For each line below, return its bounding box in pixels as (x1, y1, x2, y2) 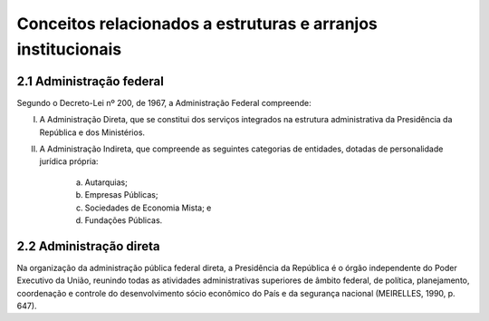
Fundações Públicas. (84, 214, 163, 226)
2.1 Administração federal (16, 73, 165, 89)
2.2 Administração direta (16, 238, 160, 254)
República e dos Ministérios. (39, 127, 145, 138)
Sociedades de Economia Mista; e (84, 202, 212, 213)
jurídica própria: (39, 156, 99, 167)
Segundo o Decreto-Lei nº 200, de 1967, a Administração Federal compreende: (16, 97, 312, 108)
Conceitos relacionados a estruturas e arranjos (16, 14, 378, 34)
